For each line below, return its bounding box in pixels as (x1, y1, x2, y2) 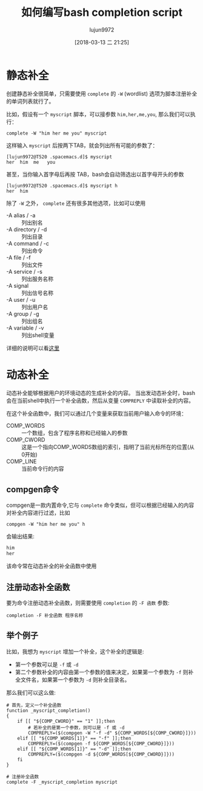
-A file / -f (6, 254, 32, 261)
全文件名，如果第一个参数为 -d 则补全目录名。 (15, 676, 130, 683)
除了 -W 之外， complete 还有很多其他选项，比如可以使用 (6, 199, 146, 207)
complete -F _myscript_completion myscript (6, 779, 118, 785)
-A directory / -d (6, 226, 47, 233)
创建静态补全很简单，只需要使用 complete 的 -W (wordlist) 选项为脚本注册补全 (6, 89, 198, 97)
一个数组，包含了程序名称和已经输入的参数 (21, 429, 128, 436)
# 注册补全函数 (6, 773, 39, 779)
